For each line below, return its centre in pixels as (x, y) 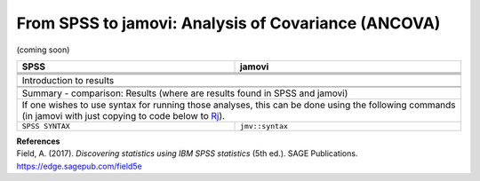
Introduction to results (68, 80)
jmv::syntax (264, 126)
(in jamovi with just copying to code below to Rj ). (124, 115)
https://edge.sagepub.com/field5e (79, 166)
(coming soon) (43, 50)
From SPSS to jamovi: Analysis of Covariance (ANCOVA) (228, 23)
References (38, 141)
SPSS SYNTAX (46, 126)
